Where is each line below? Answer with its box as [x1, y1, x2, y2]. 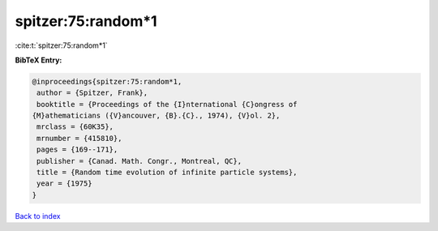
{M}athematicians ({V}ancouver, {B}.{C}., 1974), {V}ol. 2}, [32, 111, 281, 121]
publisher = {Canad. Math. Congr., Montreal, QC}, [36, 156, 243, 165]
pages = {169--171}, [36, 145, 118, 154]
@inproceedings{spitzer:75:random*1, [32, 77, 182, 86]
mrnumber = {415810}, [36, 134, 122, 143]
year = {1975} [36, 179, 92, 188]
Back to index [15, 211, 61, 220]
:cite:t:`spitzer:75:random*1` [15, 41, 109, 50]
